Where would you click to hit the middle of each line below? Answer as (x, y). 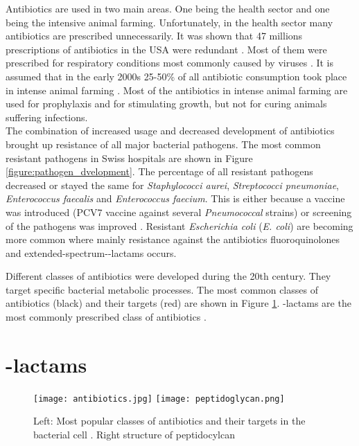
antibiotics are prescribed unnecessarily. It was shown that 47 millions (154, 36)
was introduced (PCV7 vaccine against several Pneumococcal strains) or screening (179, 212)
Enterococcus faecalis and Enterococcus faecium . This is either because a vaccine (175, 198)
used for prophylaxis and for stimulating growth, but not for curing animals (166, 104)
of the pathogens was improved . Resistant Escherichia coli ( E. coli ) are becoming (179, 225)
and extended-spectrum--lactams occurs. (91, 252)
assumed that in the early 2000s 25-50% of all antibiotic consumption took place (176, 76)
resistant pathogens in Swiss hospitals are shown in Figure (129, 158)
